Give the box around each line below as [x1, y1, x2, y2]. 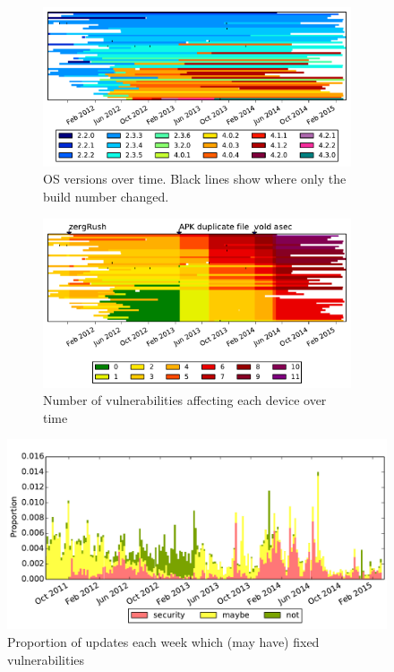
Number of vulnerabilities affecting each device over [43, 391, 327, 409]
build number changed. [43, 186, 169, 205]
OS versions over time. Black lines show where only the [43, 169, 347, 188]
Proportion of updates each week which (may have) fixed [7, 633, 320, 651]
